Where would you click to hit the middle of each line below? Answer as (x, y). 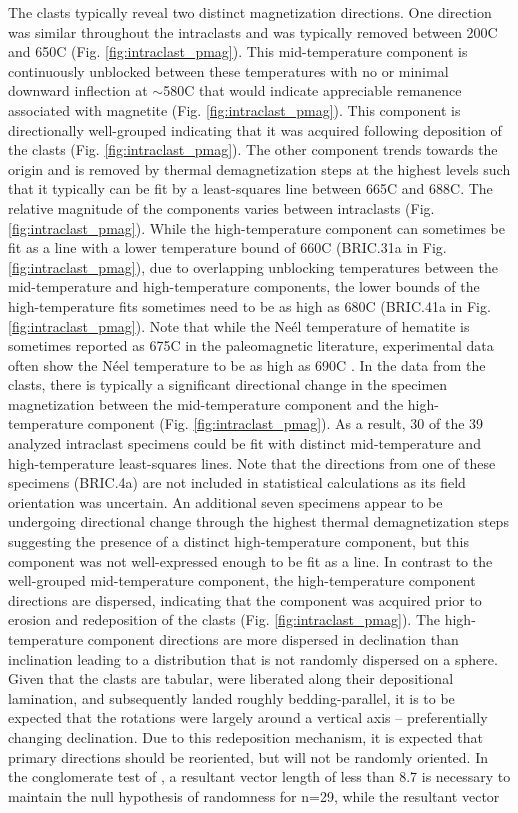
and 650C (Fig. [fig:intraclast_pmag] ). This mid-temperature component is (238, 51)
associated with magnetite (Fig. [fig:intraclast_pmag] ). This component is (234, 109)
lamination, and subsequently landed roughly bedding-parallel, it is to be (231, 697)
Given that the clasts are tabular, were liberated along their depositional (231, 678)
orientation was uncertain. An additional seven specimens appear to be (225, 501)
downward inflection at (78, 90)
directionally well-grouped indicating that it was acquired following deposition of (255, 129)
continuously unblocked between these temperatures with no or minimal (228, 70)
